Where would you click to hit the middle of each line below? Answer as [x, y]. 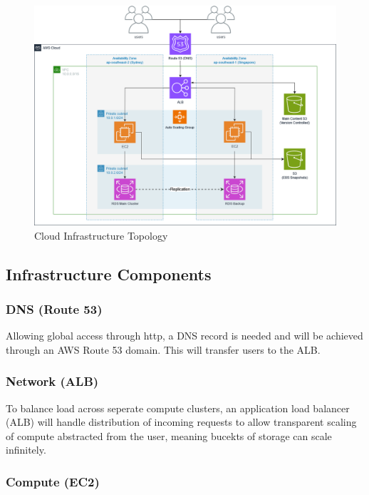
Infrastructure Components [109, 274]
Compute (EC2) [53, 481]
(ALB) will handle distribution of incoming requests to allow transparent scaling [181, 422]
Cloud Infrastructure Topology [101, 235]
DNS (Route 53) [54, 308]
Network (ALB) [52, 381]
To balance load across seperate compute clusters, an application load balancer [178, 408]
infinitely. [26, 450]
